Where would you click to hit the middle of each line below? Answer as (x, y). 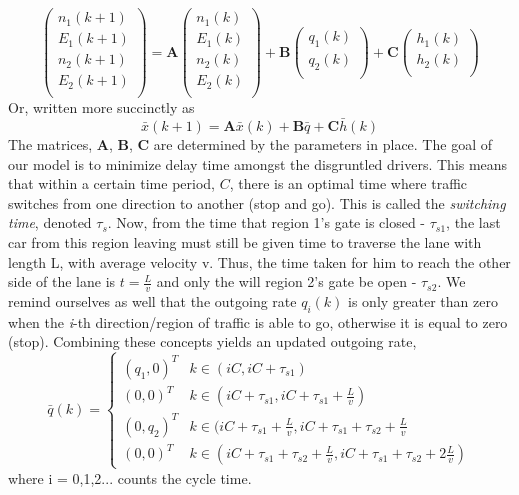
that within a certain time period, (111, 183)
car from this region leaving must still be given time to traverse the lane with (245, 242)
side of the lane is (62, 281)
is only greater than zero (423, 301)
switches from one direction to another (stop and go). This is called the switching (257, 202)
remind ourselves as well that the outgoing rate (152, 301)
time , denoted (50, 222)
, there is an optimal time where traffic (348, 183)
